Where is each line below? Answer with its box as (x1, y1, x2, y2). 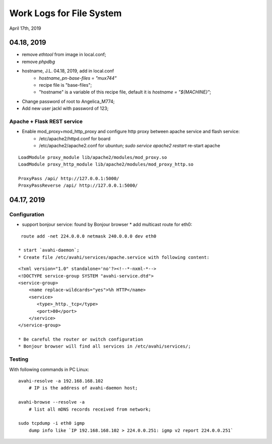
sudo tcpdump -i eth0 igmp (18, 420, 85, 426)
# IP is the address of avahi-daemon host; (28, 385, 138, 391)
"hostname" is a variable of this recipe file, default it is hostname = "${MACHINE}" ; (39, 89, 212, 95)
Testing (9, 356, 29, 363)
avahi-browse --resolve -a (18, 399, 85, 405)
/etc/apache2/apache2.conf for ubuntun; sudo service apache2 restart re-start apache (39, 143, 220, 149)
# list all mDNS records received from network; (28, 406, 151, 412)
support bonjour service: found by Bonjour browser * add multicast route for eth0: (22, 221, 192, 228)
